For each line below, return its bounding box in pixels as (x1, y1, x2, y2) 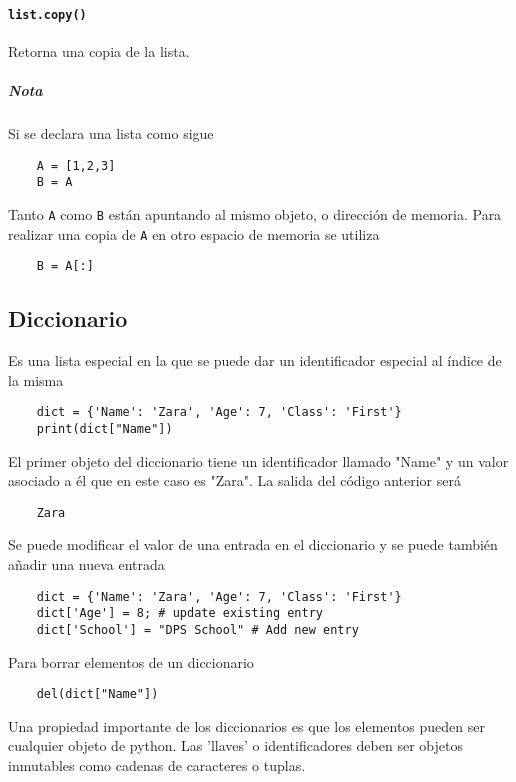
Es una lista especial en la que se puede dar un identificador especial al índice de (8, 350, 502, 371)
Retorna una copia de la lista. (8, 40, 190, 61)
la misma (8, 369, 64, 390)
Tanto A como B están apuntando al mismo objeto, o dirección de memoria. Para (8, 203, 502, 224)
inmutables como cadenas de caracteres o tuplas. (8, 755, 306, 776)
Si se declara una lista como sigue (8, 123, 214, 144)
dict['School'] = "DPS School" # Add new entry (36, 622, 359, 637)
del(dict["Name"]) (36, 687, 159, 702)
